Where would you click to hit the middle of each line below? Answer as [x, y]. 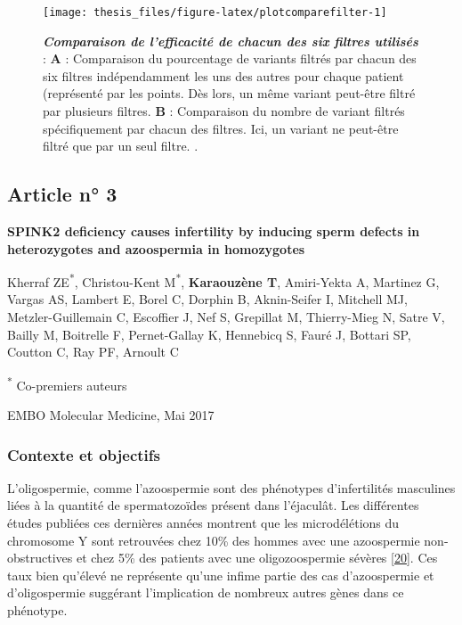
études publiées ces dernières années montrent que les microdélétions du [203, 523]
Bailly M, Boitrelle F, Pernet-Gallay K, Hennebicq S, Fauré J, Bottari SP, [209, 334]
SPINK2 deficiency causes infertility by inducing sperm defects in [214, 231]
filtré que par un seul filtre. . [121, 146]
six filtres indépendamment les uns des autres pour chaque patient [223, 75]
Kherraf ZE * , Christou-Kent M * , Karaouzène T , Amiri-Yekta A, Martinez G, [223, 280]
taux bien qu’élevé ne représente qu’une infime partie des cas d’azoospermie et [221, 575]
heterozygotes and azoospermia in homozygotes [156, 248]
